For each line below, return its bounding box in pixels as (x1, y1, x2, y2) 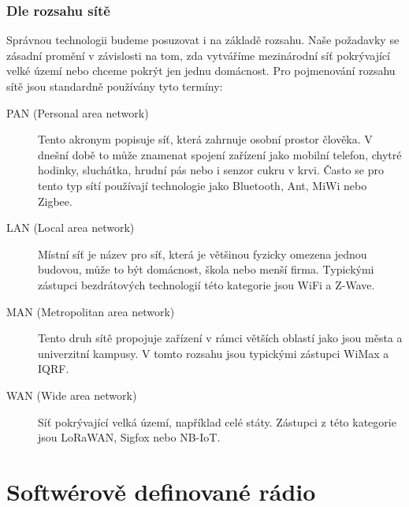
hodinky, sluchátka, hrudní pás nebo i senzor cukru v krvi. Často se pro (38, 162, 384, 178)
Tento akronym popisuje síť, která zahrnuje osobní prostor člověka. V (38, 131, 373, 147)
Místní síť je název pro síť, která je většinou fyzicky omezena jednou (38, 245, 367, 262)
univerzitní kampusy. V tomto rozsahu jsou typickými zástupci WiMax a (38, 345, 389, 361)
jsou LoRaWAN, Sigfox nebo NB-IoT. (38, 429, 221, 445)
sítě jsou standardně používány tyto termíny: (6, 78, 223, 94)
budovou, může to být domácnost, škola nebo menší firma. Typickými (38, 261, 374, 278)
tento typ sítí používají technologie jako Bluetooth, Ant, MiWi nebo (38, 177, 367, 193)
